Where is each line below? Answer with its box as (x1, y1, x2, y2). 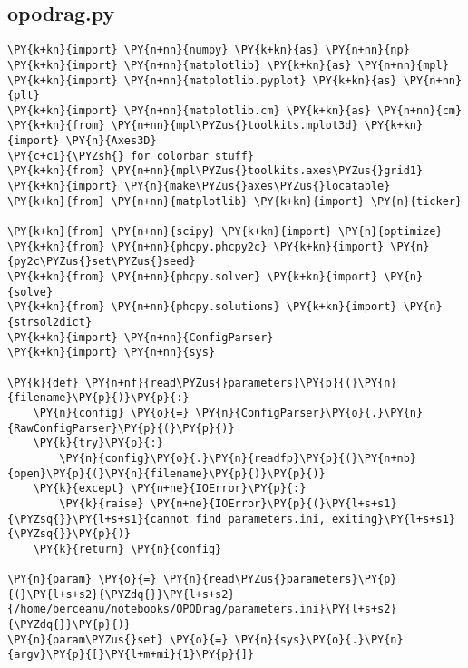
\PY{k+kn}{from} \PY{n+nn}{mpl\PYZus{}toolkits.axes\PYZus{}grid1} (7, 164, 424, 178)
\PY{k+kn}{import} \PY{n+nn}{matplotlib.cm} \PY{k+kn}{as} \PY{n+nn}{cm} (7, 103, 463, 117)
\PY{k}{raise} (59, 496, 144, 510)
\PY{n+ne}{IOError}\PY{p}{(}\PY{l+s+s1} (150, 496, 397, 510)
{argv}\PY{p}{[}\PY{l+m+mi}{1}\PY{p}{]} (7, 648, 255, 662)
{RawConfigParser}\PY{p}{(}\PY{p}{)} (7, 421, 235, 435)
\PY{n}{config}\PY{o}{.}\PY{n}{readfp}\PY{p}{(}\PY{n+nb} (59, 451, 417, 465)
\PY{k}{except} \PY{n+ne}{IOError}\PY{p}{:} (33, 482, 307, 496)
